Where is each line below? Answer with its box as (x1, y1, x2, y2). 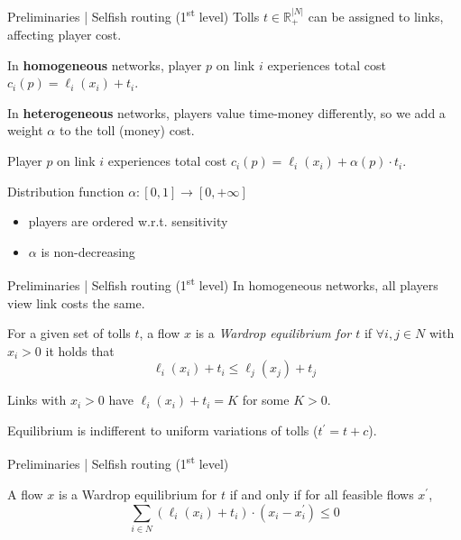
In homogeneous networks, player (7, 55, 202, 74)
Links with (7, 390, 67, 409)
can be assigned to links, (308, 6, 444, 25)
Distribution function (7, 181, 124, 200)
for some (242, 390, 290, 409)
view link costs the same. (7, 293, 145, 312)
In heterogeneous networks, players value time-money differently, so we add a (7, 103, 446, 122)
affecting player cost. (7, 25, 122, 44)
